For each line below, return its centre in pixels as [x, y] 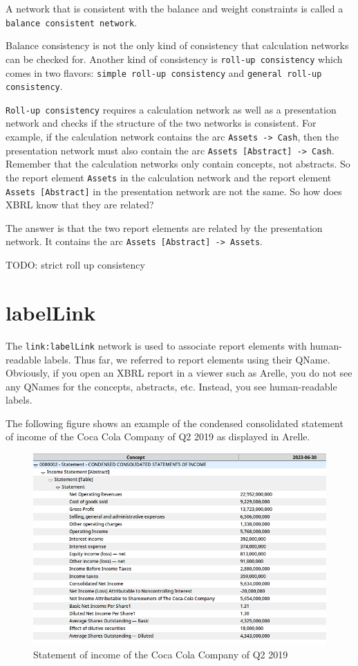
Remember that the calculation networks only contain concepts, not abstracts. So [178, 164]
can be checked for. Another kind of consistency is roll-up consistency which [174, 58]
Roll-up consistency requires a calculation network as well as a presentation [171, 109]
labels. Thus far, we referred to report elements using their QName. [187, 359]
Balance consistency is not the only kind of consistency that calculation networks [177, 45]
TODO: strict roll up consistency [75, 265]
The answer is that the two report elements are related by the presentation [164, 227]
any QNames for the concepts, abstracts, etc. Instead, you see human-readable [171, 386]
